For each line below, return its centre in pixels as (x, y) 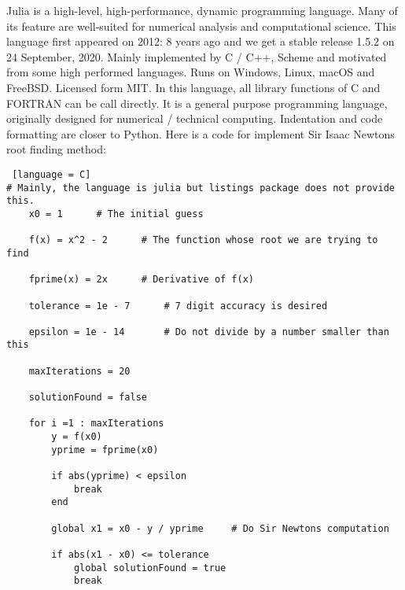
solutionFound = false (88, 398)
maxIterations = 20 (79, 371)
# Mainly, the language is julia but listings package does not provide (201, 188)
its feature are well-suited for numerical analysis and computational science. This (201, 26)
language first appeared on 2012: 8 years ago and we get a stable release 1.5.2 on (201, 41)
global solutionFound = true (150, 568)
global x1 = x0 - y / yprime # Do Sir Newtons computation (220, 528)
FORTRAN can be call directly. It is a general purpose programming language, (197, 103)
